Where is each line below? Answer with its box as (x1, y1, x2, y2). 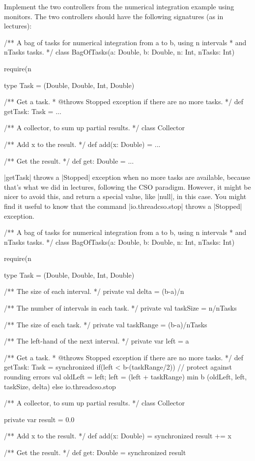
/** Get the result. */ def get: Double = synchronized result (4, 447, 186, 457)
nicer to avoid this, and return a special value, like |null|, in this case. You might (4, 191, 247, 202)
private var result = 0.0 (4, 414, 75, 424)
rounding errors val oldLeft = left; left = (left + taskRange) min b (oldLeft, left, (4, 372, 247, 382)
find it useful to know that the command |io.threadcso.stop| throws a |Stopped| (4, 201, 242, 211)
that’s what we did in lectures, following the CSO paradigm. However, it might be (4, 181, 251, 192)
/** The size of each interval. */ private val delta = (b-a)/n (4, 286, 184, 296)
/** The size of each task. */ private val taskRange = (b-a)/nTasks (4, 319, 207, 329)
